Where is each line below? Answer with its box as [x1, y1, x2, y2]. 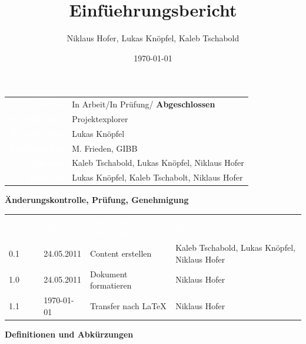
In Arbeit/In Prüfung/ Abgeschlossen [72, 98, 215, 110]
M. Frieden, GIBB [72, 142, 138, 154]
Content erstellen [89, 247, 152, 259]
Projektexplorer [72, 112, 128, 125]
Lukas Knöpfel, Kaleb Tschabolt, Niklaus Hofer [72, 171, 243, 184]
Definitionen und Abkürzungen [5, 327, 134, 340]
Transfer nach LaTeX [89, 299, 167, 312]
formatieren [89, 279, 132, 291]
